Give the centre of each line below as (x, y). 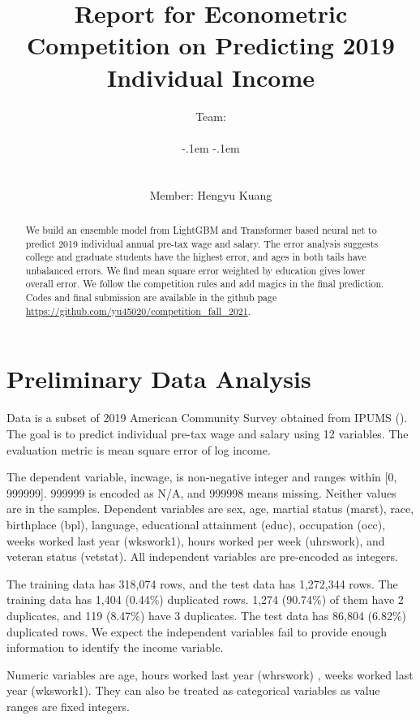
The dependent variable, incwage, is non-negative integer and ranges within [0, (202, 477)
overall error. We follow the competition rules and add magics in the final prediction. (205, 284)
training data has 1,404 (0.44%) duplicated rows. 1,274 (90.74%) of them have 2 (205, 599)
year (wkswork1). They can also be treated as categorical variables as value (193, 690)
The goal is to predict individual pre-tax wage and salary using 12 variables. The (208, 433)
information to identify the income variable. (115, 647)
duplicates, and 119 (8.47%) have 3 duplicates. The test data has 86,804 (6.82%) (207, 615)
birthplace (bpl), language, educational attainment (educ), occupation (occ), (196, 524)
